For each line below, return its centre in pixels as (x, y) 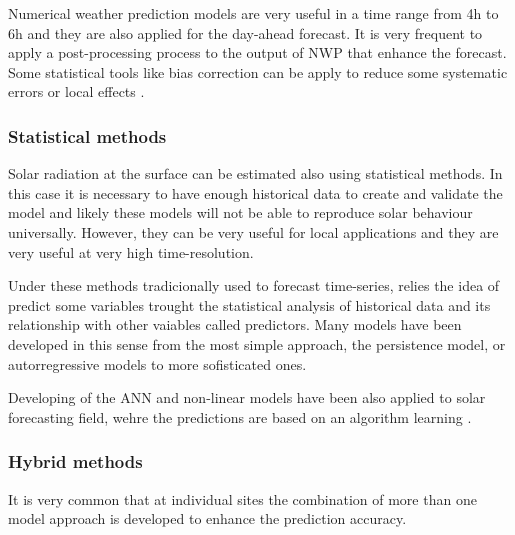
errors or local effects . (76, 91)
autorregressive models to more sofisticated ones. (157, 363)
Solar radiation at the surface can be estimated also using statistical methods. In (255, 173)
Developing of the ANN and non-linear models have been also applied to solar (247, 397)
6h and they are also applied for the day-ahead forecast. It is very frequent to (245, 32)
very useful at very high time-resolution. (131, 251)
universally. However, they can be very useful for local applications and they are (253, 231)
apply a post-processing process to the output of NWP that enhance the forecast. (257, 52)
